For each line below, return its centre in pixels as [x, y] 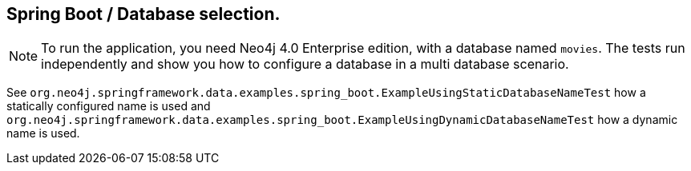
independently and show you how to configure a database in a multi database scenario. [305, 64]
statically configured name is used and [109, 106]
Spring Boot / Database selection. [143, 14]
